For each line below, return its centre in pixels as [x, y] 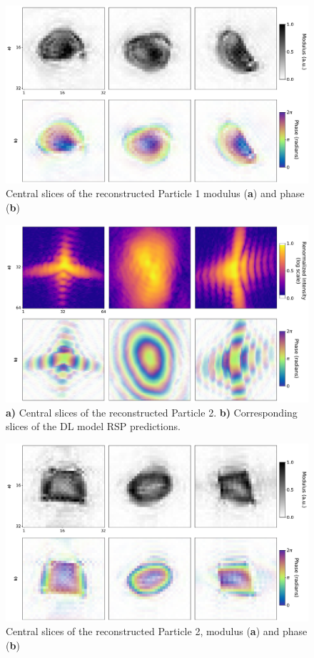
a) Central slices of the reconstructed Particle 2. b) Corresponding [152, 412]
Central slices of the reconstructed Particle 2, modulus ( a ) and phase [157, 631]
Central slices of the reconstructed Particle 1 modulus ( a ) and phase [155, 193]
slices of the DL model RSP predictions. [93, 426]
